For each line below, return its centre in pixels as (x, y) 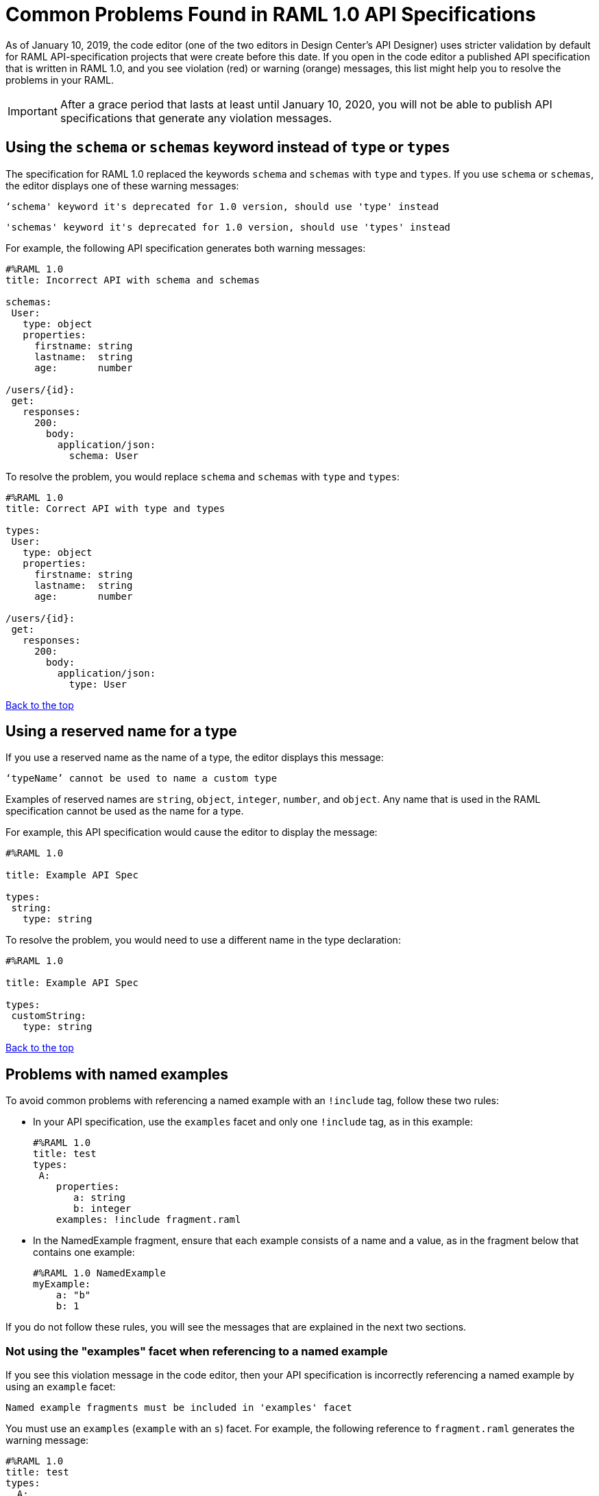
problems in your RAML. (60, 80)
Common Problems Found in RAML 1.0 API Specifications (271, 14)
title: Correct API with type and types (115, 508)
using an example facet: (61, 1387)
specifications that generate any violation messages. (196, 118)
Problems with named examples (117, 1074)
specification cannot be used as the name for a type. (125, 811)
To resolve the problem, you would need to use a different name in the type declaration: (203, 940)
